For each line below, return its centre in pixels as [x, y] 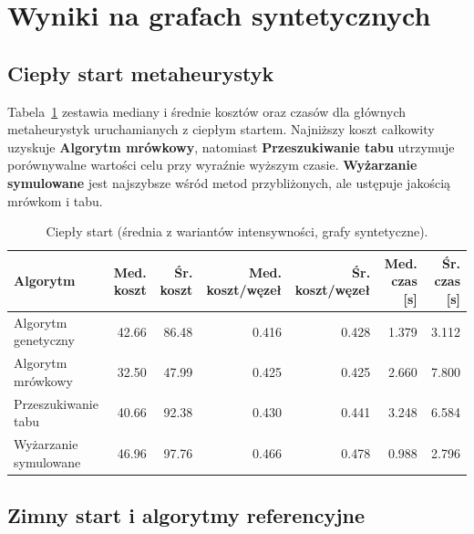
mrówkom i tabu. [55, 200]
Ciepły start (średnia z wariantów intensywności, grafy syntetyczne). [237, 231]
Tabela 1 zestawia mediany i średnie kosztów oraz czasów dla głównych [207, 111]
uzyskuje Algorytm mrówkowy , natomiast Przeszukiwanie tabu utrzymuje [231, 147]
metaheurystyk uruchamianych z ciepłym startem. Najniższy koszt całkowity [221, 129]
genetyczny [44, 340]
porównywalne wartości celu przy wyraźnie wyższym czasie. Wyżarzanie [212, 165]
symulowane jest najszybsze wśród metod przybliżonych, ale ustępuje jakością [229, 182]
